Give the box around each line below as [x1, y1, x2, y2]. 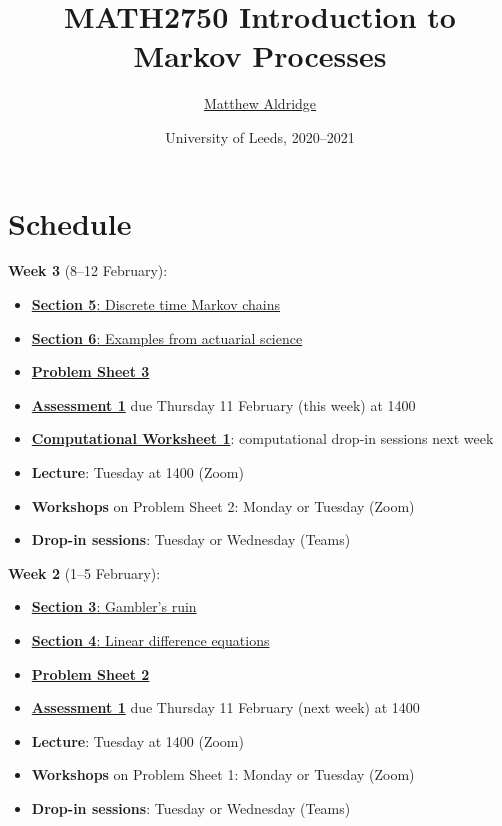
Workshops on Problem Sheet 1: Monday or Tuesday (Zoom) [31, 764, 415, 785]
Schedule [8, 202, 132, 243]
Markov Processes [133, 35, 387, 76]
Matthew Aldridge [203, 93, 317, 114]
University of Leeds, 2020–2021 [165, 126, 355, 147]
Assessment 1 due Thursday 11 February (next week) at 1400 [31, 697, 420, 718]
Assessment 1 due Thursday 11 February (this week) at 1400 [31, 394, 416, 415]
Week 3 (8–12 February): [8, 260, 168, 281]
